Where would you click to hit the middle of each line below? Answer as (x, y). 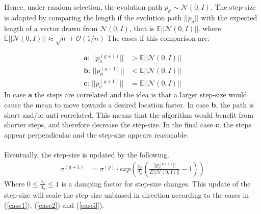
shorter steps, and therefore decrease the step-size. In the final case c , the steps (128, 125)
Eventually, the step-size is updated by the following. (87, 155)
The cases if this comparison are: (158, 38)
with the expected (229, 17)
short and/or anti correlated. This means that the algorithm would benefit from (129, 114)
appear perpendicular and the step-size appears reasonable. (97, 134)
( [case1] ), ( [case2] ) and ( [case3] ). (54, 205)
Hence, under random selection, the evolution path (83, 7)
